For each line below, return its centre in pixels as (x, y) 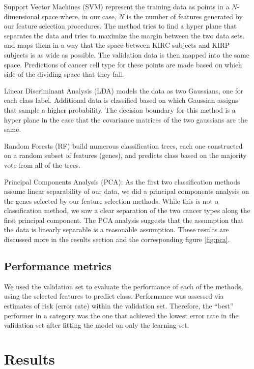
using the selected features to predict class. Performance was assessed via (114, 296)
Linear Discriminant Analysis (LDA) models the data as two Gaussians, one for (124, 90)
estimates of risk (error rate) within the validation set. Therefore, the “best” (119, 306)
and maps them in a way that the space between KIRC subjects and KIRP (117, 45)
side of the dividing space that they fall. (64, 74)
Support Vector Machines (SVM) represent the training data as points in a (117, 6)
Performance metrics (58, 266)
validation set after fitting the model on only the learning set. (97, 325)
